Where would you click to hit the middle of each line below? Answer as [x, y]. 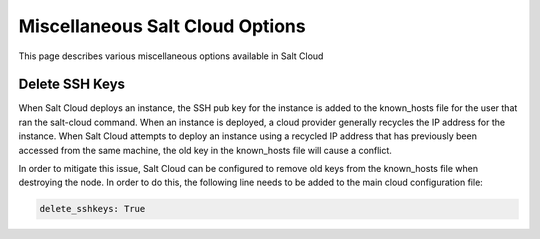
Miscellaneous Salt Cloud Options [162, 26]
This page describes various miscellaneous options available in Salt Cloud [171, 56]
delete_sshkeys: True [92, 209]
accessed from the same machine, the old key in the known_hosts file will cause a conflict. [205, 150]
